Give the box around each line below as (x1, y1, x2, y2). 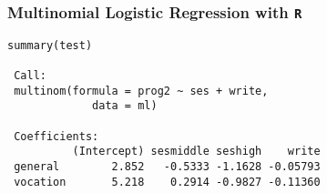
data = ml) (92, 99, 158, 113)
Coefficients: (14, 129, 99, 143)
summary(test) (7, 38, 93, 52)
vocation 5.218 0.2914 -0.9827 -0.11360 (14, 175, 321, 188)
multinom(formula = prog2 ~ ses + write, (14, 84, 269, 97)
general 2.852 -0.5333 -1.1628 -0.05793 (14, 160, 321, 174)
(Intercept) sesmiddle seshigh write (72, 145, 321, 158)
